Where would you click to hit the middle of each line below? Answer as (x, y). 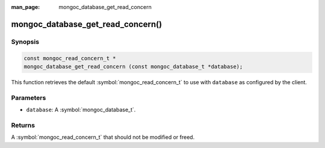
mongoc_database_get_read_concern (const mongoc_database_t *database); (133, 66)
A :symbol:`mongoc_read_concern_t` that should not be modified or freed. (103, 137)
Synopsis (25, 42)
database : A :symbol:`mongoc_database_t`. (81, 110)
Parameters (29, 97)
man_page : (26, 7)
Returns (23, 125)
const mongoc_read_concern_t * (70, 58)
